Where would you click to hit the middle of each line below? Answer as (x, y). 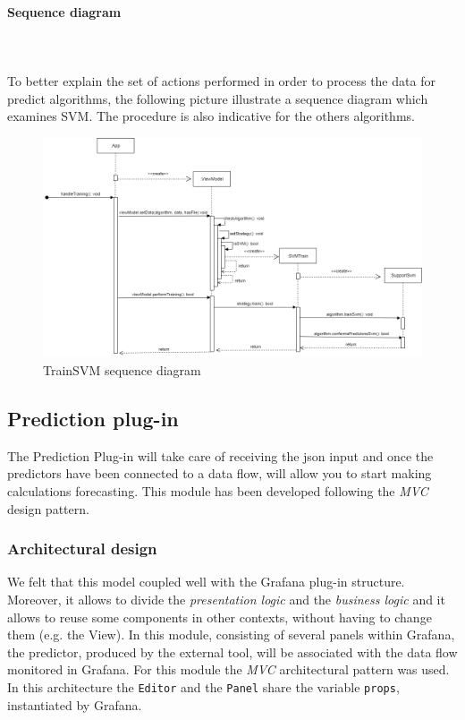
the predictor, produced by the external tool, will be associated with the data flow (232, 651)
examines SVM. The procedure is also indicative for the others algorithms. (211, 116)
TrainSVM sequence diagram (122, 369)
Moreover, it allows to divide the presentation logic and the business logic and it (226, 599)
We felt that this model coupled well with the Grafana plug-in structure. (206, 582)
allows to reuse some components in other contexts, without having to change (220, 617)
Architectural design (82, 549)
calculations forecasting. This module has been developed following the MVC (218, 490)
